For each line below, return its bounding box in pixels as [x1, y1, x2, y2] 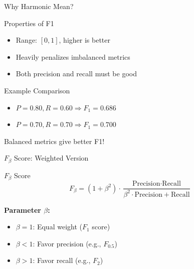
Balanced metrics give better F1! [4, 136, 105, 146]
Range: [16, 35, 37, 45]
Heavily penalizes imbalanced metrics [16, 51, 130, 62]
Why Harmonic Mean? [4, 1, 74, 11]
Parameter [4, 204, 41, 215]
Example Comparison [4, 85, 70, 95]
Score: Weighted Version [14, 153, 89, 163]
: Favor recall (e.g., [33, 255, 91, 265]
